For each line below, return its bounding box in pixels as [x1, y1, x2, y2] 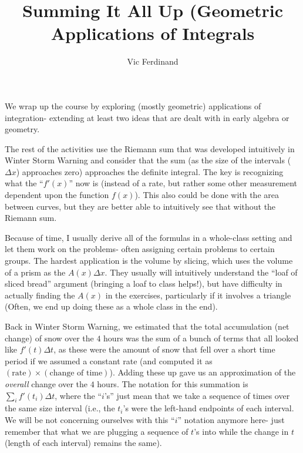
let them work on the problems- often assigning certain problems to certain [5, 243, 275, 255]
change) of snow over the [5, 331, 94, 344]
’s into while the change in [194, 425, 289, 437]
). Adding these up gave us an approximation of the [109, 366, 296, 378]
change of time [49, 369, 103, 378]
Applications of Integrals [51, 21, 255, 45]
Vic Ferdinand [127, 55, 179, 68]
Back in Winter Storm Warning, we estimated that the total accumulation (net [5, 320, 289, 332]
